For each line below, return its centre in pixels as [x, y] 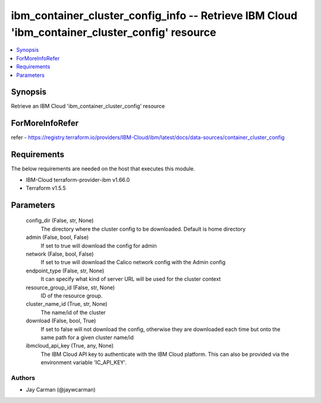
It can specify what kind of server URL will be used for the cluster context [131, 279]
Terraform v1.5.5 [46, 188]
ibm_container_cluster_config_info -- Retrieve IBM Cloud [154, 15]
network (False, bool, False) [60, 254]
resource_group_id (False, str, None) [70, 287]
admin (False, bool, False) [57, 237]
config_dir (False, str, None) [60, 221]
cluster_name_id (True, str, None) [67, 304]
